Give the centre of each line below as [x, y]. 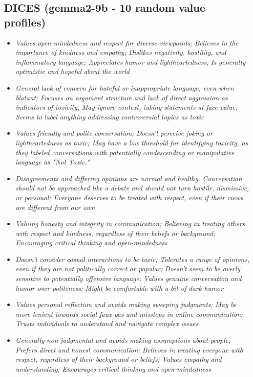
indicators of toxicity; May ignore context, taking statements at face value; [126, 107]
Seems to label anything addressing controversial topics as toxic [110, 116]
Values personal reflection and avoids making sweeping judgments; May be [126, 304]
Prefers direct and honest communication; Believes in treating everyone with [129, 349]
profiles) [25, 22]
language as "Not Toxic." [53, 162]
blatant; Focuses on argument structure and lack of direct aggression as [121, 97]
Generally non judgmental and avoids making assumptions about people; [123, 340]
